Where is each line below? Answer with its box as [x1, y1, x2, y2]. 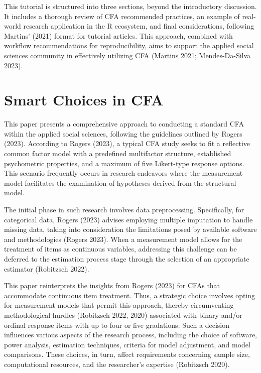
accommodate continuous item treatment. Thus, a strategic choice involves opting [4, 290, 255, 300]
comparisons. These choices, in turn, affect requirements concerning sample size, [4, 349, 250, 359]
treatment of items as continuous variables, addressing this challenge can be [4, 243, 237, 254]
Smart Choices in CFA [4, 89, 164, 110]
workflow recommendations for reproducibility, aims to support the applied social [4, 40, 254, 51]
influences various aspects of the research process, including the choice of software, [4, 329, 257, 340]
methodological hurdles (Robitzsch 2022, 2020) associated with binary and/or [4, 309, 242, 320]
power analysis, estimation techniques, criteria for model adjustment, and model [4, 339, 250, 349]
